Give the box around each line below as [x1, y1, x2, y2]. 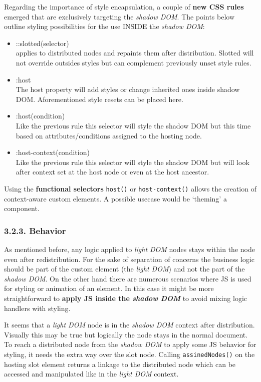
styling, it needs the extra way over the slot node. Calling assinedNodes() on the [4, 348, 255, 359]
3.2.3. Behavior [4, 224, 66, 236]
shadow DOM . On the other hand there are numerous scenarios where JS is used [4, 273, 251, 283]
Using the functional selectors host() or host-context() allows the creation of [4, 183, 256, 193]
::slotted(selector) [16, 37, 69, 48]
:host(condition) [16, 110, 65, 121]
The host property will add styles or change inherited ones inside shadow [16, 84, 240, 94]
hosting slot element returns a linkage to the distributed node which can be [4, 358, 236, 369]
